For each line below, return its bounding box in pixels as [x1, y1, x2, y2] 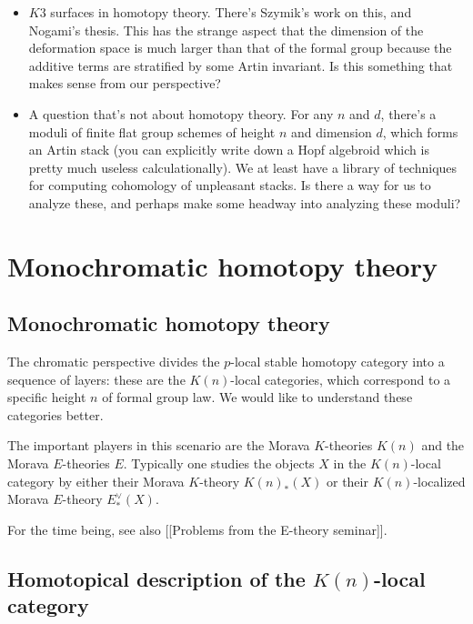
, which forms [382, 122, 458, 141]
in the [333, 454, 367, 473]
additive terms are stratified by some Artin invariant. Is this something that [28, 55, 453, 75]
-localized [413, 471, 466, 490]
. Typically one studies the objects [123, 454, 315, 473]
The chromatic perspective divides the [7, 352, 220, 371]
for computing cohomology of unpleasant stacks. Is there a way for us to [28, 176, 431, 195]
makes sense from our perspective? [28, 74, 221, 93]
